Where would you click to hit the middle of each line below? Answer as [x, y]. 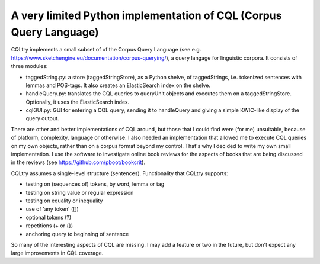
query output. [42, 118]
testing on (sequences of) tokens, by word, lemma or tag [95, 184]
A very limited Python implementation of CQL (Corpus [146, 15]
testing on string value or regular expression [80, 192]
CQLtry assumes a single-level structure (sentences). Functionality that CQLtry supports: [119, 173]
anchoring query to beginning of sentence [77, 234]
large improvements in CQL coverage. [57, 253]
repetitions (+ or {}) [49, 226]
